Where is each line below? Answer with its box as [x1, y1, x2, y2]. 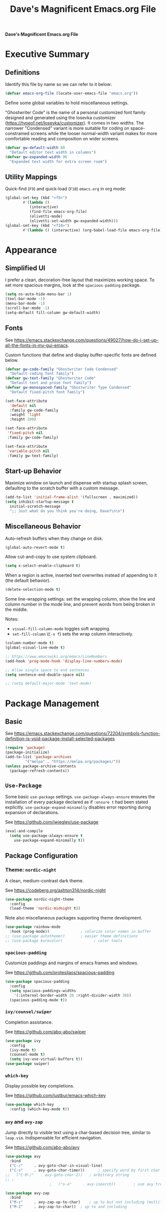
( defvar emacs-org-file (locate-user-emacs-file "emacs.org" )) [5, 91, 138, 96]
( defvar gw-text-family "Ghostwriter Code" [5, 376, 96, 381]
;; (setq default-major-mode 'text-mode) [5, 681, 92, 686]
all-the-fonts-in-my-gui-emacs [5, 342, 68, 348]
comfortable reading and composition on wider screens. [5, 136, 120, 142]
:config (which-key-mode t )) [9, 1107, 70, 1112]
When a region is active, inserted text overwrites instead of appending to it [5, 572, 157, 578]
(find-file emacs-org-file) [29, 209, 87, 214]
